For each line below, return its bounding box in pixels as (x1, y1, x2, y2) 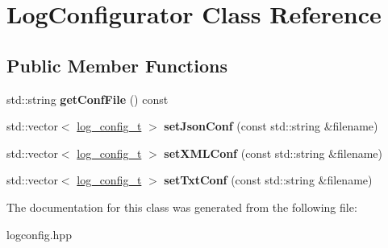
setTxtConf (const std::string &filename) (164, 172, 373, 188)
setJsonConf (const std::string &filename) (164, 118, 378, 134)
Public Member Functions (6, 52, 227, 77)
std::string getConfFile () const (6, 90, 169, 107)
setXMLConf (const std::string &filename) (164, 144, 382, 161)
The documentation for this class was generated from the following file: (6, 198, 357, 215)
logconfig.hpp (6, 225, 72, 242)
